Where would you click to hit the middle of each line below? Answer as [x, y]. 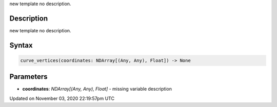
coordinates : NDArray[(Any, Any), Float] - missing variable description [97, 89]
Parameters [28, 77]
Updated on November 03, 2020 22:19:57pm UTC [62, 98]
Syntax [21, 45]
